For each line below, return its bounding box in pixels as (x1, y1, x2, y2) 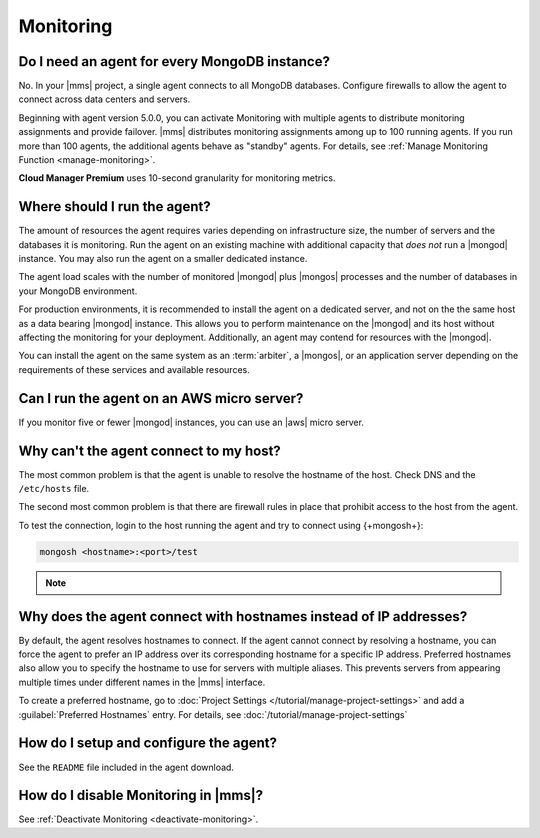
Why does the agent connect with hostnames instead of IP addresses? (18, 608, 468, 625)
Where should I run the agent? (18, 198, 211, 215)
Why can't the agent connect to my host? (18, 442, 282, 459)
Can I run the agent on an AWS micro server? (18, 390, 304, 407)
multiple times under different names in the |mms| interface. (18, 676, 266, 688)
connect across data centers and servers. (18, 93, 191, 105)
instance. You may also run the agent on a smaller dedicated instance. (18, 253, 308, 265)
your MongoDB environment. (18, 285, 138, 297)
